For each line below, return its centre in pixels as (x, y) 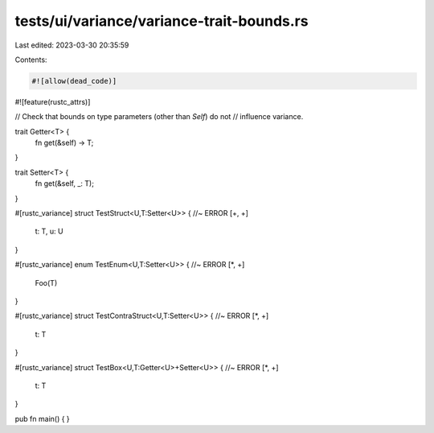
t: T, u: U (49, 231)
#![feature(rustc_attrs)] (53, 101)
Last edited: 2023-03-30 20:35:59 (72, 45)
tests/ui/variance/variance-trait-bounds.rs (162, 21)
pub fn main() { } (42, 419)
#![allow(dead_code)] (74, 81)
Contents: (31, 60)
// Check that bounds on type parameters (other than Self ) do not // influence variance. (159, 117)
